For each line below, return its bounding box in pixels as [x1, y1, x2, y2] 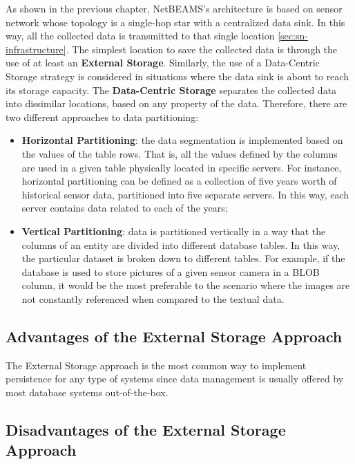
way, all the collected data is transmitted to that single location [6, 28, 275, 43]
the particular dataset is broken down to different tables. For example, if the [21, 251, 345, 266]
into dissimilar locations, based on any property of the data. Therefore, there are [6, 96, 347, 111]
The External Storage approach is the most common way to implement [6, 358, 307, 372]
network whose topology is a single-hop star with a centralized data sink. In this [6, 15, 345, 29]
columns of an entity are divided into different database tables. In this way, [21, 237, 340, 252]
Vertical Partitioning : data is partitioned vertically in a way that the [21, 223, 326, 238]
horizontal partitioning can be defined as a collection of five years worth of [21, 174, 337, 188]
